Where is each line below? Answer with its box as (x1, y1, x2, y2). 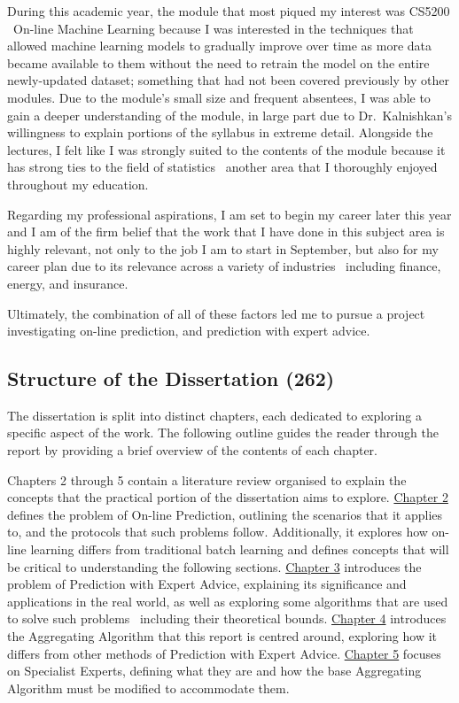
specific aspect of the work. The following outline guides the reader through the (7, 423, 439, 442)
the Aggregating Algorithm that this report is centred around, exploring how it (7, 627, 438, 645)
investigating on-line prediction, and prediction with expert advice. (7, 321, 370, 340)
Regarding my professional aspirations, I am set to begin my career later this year (7, 205, 452, 223)
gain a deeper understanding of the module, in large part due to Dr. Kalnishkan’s (7, 105, 452, 124)
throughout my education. (7, 174, 149, 193)
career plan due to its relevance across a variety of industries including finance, (7, 257, 441, 275)
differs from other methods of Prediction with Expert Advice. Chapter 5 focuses (7, 644, 441, 662)
